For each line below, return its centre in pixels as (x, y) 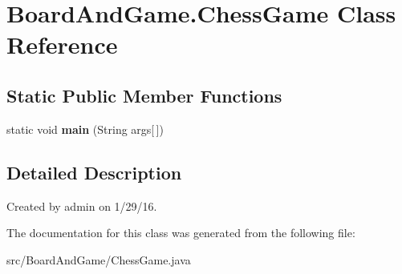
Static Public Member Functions (144, 95)
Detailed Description (94, 172)
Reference (62, 44)
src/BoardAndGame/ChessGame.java (99, 259)
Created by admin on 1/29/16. (82, 205)
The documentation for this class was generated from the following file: (181, 233)
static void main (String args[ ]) (85, 129)
